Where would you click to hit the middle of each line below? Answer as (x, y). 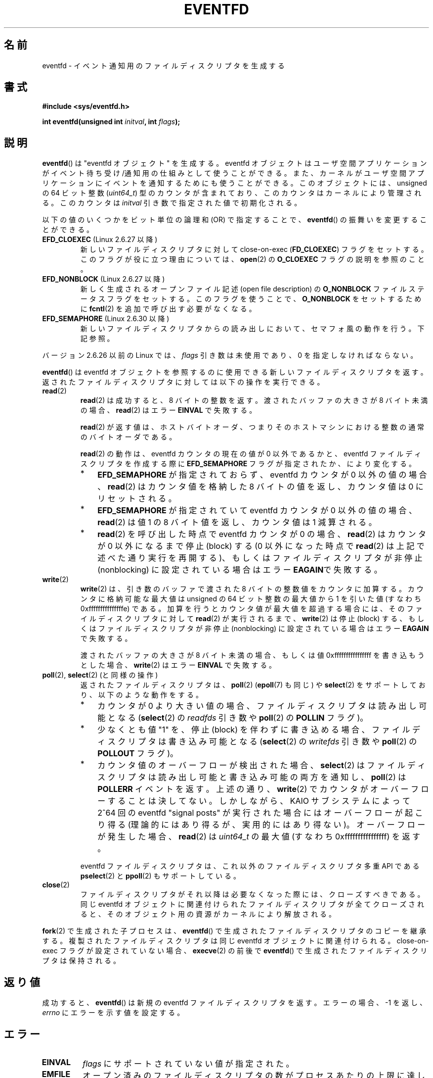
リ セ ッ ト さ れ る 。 (137, 499)
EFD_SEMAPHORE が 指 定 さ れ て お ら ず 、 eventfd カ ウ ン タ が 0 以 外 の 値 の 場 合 (262, 475)
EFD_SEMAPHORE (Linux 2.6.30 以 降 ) (106, 319)
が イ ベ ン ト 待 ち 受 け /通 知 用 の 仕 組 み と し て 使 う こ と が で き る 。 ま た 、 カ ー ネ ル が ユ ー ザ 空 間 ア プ (233, 173)
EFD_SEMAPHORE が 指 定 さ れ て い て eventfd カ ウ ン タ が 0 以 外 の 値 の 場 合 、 (257, 511)
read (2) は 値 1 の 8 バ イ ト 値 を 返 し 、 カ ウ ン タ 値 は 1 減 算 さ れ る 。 (237, 522)
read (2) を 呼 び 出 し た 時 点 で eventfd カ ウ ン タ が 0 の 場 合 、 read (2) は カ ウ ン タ (262, 534)
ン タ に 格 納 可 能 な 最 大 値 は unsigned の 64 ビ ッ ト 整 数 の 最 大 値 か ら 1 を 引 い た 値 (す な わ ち (251, 599)
